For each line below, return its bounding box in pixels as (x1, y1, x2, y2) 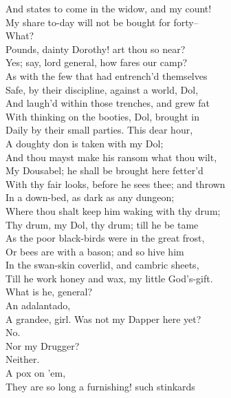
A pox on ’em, (5, 366, 66, 380)
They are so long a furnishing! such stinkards (5, 379, 195, 393)
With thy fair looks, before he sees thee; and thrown (5, 176, 225, 191)
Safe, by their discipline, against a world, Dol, (5, 82, 199, 96)
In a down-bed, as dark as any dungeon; (5, 190, 175, 205)
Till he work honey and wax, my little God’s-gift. (5, 271, 213, 285)
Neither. (5, 352, 40, 366)
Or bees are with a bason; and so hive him (5, 244, 184, 258)
